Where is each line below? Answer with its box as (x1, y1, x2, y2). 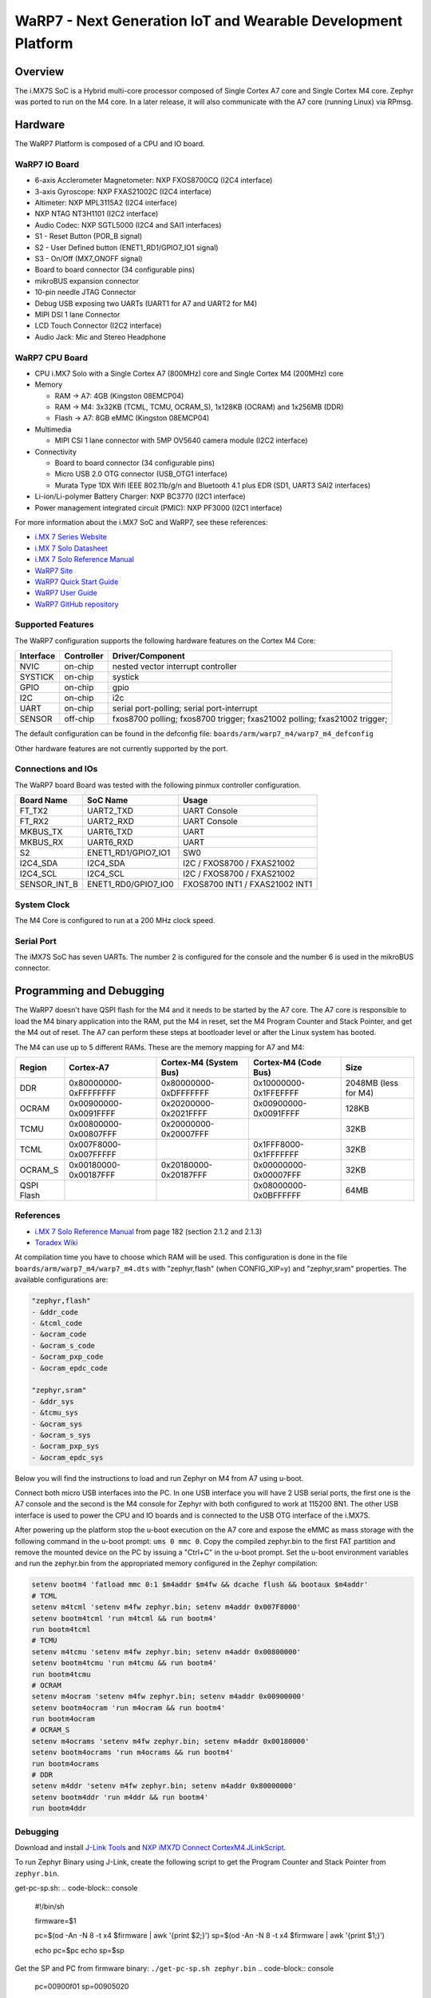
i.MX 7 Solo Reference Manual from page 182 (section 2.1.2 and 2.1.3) (34, 1227, 263, 1236)
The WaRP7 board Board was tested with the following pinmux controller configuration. (14, 780, 301, 790)
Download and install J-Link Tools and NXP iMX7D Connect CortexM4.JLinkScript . (14, 1842, 287, 1852)
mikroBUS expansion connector (34, 276, 140, 285)
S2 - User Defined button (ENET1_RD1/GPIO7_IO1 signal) (34, 242, 219, 252)
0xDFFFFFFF (160, 1087, 210, 1098)
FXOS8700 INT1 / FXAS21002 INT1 (182, 879, 313, 890)
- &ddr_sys (31, 1397, 74, 1406)
